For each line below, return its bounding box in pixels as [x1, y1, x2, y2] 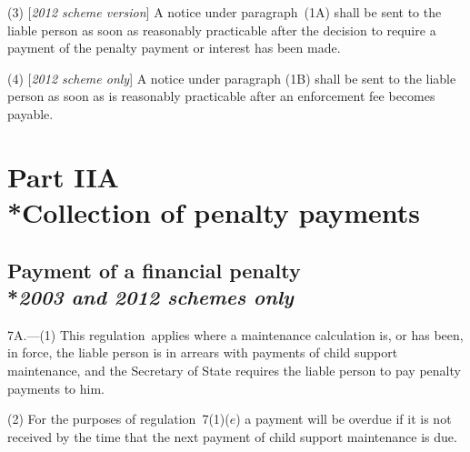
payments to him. [7, 378, 105, 397]
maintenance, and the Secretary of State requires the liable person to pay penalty [7, 360, 461, 379]
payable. [7, 104, 54, 123]
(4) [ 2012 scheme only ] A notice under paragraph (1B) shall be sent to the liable [7, 68, 456, 87]
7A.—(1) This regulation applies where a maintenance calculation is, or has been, [7, 325, 464, 344]
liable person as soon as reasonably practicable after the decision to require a [7, 20, 436, 39]
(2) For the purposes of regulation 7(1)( [7, 409, 230, 428]
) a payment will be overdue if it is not [235, 409, 452, 428]
